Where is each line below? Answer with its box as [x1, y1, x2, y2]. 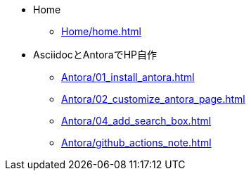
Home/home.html [61, 25, 141, 37]
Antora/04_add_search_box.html [61, 115, 212, 127]
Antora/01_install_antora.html [61, 71, 195, 83]
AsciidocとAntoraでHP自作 [33, 49, 157, 61]
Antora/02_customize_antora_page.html [61, 93, 245, 105]
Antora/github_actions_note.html [61, 137, 212, 149]
